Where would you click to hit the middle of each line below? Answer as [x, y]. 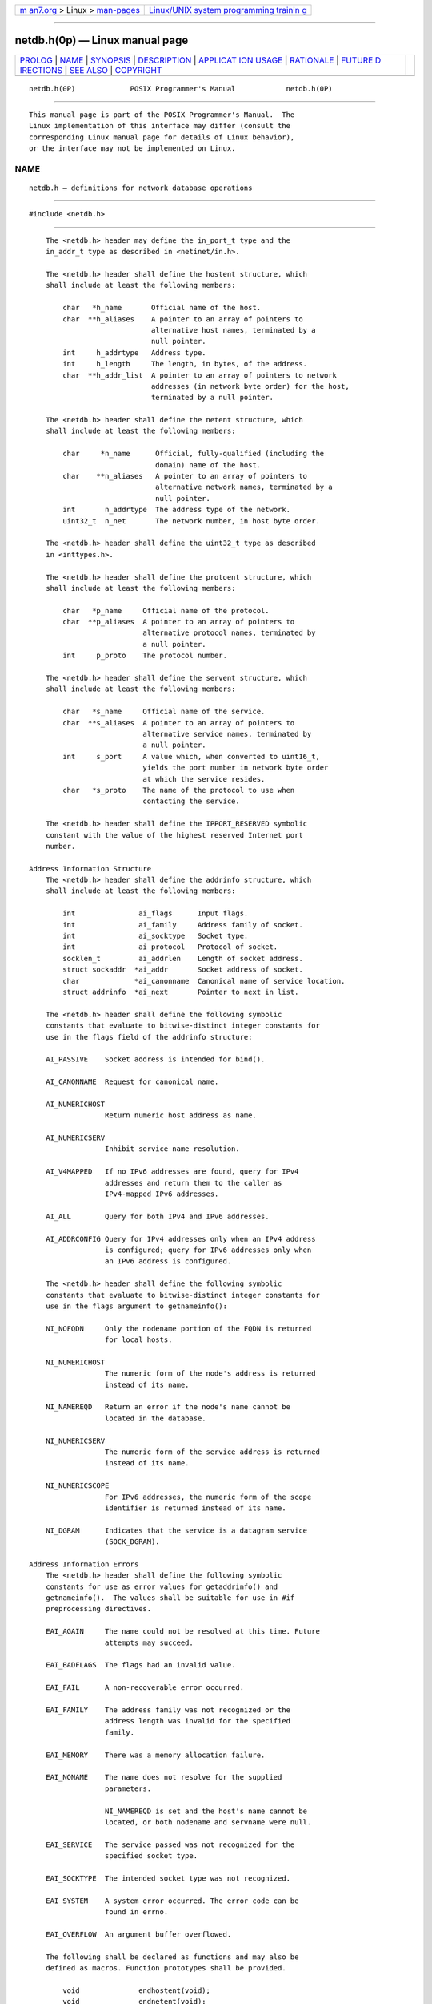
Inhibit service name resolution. [172, 1149]
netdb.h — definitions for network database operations [141, 188]
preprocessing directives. [98, 1609]
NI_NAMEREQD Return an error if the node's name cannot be [168, 1407]
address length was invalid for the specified [198, 1721]
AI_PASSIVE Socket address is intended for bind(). [155, 1059]
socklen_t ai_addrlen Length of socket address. [183, 958]
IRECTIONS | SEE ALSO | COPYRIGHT [91, 70]
